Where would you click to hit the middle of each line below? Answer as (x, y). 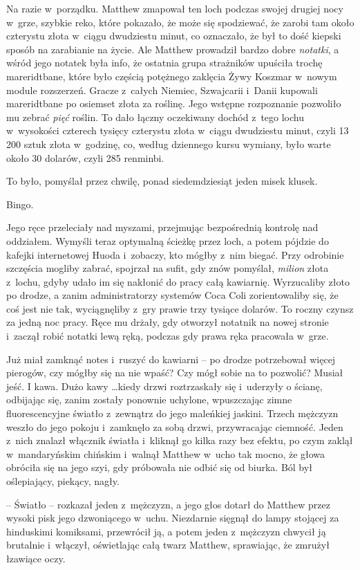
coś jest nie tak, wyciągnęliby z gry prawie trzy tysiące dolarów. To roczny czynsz (180, 308)
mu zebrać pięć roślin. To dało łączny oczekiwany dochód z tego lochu (155, 117)
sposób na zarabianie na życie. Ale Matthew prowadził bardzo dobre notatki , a (173, 49)
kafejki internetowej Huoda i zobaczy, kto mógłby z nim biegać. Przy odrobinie (175, 254)
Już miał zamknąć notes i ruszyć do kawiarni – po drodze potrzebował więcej (171, 359)
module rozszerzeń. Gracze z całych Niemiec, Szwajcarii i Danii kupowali (162, 90)
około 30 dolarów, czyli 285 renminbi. (85, 157)
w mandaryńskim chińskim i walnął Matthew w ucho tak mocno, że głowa (166, 453)
